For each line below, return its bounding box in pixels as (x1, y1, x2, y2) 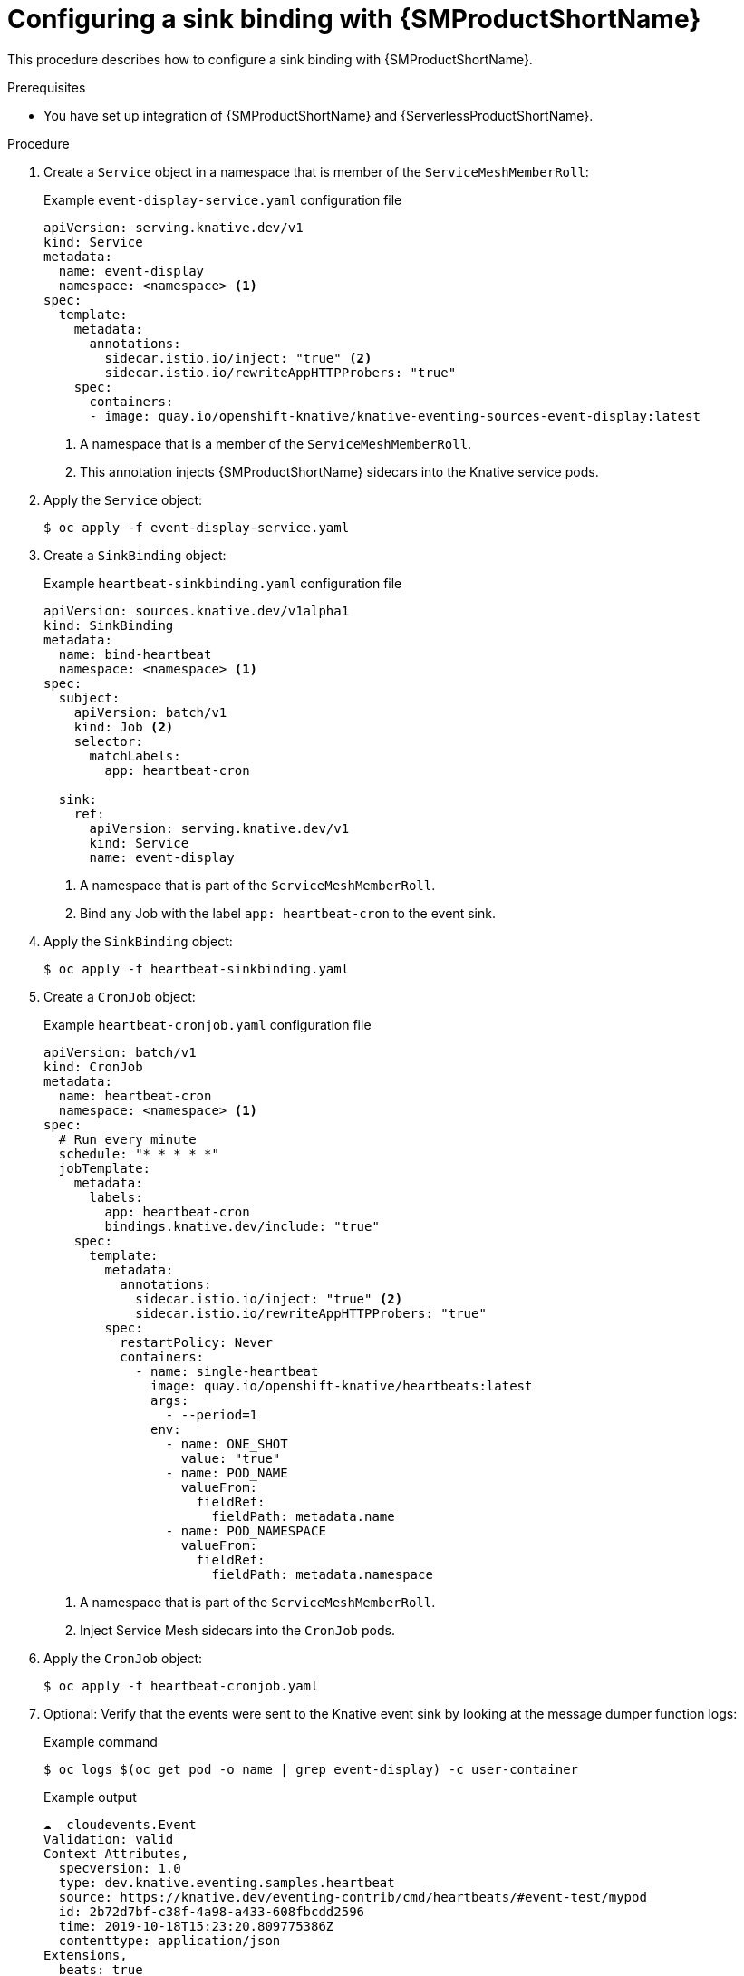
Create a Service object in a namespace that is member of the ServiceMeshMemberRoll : (43, 163, 589, 179)
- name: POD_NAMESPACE (165, 1523, 326, 1538)
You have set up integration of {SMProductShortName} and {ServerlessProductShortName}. (43, 107, 594, 123)
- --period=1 (165, 1407, 258, 1422)
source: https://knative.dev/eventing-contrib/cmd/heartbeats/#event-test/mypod (58, 1889, 647, 1904)
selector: (73, 733, 143, 749)
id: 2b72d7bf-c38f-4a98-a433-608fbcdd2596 (58, 1903, 365, 1919)
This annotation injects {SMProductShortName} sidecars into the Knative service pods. (80, 463, 599, 479)
